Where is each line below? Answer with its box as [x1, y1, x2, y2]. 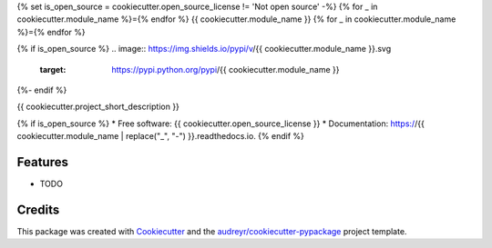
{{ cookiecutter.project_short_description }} [16, 101, 179, 113]
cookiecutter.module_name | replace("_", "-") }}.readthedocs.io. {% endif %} [16, 131, 304, 142]
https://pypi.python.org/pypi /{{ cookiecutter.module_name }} [111, 64, 340, 74]
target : [39, 64, 67, 74]
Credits [16, 202, 60, 217]
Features [16, 154, 68, 170]
